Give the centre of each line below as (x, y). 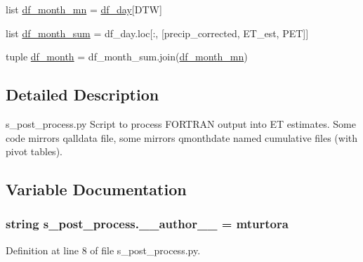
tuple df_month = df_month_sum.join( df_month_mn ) (127, 57)
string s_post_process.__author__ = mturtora (147, 224)
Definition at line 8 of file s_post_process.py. (103, 250)
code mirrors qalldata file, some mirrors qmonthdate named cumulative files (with (182, 137)
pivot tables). (34, 151)
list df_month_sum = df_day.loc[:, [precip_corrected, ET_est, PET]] (157, 33)
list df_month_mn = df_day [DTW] (84, 9)
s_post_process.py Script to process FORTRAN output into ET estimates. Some (181, 123)
